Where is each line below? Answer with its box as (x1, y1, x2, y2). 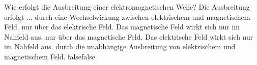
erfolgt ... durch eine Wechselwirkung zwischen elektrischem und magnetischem (4, 11, 250, 22)
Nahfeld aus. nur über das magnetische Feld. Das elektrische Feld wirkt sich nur (4, 31, 253, 42)
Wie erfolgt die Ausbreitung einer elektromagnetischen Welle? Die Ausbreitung (4, 2, 250, 12)
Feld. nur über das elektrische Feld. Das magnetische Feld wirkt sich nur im (4, 21, 240, 32)
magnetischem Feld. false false (4, 51, 95, 61)
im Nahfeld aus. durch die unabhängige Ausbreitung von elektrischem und (4, 41, 236, 52)
